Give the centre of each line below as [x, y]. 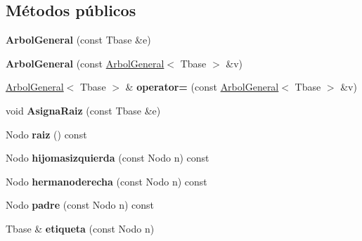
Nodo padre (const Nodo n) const [80, 205]
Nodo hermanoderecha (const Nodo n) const [106, 181]
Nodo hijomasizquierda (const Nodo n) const [108, 158]
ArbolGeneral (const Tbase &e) [78, 40]
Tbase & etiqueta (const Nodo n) [80, 228]
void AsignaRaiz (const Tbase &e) [83, 110]
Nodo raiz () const [46, 134]
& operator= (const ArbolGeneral [202, 87]
